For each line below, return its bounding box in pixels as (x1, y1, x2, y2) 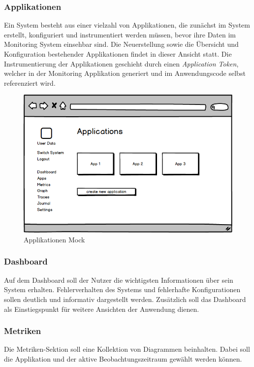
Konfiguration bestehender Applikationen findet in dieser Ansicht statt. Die (4, 49, 232, 59)
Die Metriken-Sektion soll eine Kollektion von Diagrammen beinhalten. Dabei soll (4, 344, 250, 354)
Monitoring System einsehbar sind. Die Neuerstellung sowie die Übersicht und (4, 39, 239, 49)
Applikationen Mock (24, 234, 85, 244)
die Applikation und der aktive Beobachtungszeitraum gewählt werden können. (4, 353, 242, 364)
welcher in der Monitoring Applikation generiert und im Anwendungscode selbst (4, 68, 246, 78)
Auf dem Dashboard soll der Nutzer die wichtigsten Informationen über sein (4, 274, 233, 285)
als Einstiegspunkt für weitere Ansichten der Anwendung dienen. (4, 303, 199, 314)
